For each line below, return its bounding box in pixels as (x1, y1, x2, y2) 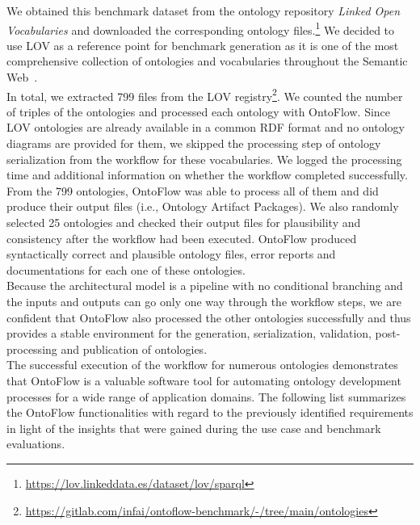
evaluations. (6, 435, 65, 452)
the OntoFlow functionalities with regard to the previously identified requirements (6, 404, 414, 421)
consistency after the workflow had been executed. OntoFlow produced (6, 229, 357, 246)
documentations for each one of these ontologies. (6, 261, 246, 278)
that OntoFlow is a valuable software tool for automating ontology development (6, 372, 401, 388)
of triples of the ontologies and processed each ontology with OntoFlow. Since (6, 103, 391, 120)
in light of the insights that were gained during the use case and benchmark (6, 419, 381, 436)
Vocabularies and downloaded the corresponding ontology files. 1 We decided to (6, 19, 395, 38)
